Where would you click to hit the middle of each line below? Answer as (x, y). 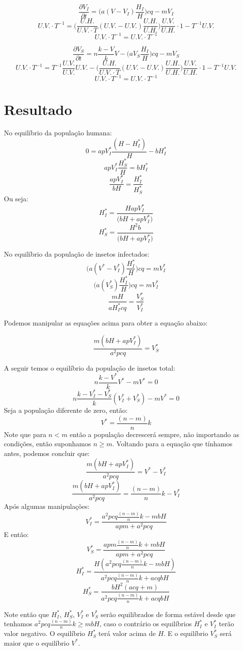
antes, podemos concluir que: (47, 453)
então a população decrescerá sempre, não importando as (154, 434)
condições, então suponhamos (48, 444)
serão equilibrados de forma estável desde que (168, 614)
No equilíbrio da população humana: (58, 133)
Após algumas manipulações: (47, 506)
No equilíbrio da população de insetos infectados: (77, 254)
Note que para (25, 434)
